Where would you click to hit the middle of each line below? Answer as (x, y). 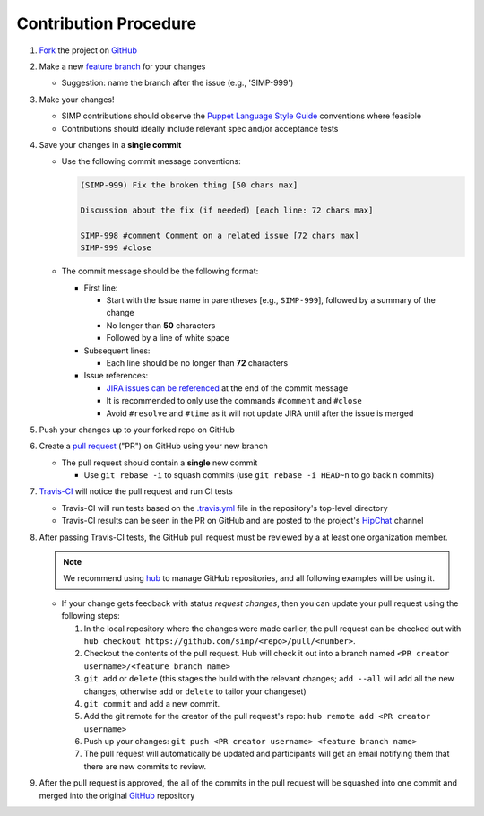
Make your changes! (77, 100)
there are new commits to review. (145, 766)
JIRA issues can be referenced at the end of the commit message (227, 388)
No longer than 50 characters (161, 325)
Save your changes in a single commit (110, 144)
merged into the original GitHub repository (117, 795)
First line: (101, 288)
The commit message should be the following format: (160, 271)
